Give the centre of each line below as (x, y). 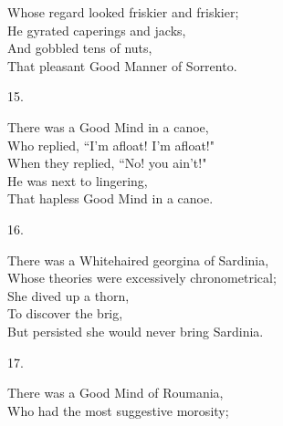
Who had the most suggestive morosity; (118, 410)
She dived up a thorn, (68, 295)
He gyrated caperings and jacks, (97, 30)
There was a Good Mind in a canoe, (108, 126)
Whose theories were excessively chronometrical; (142, 278)
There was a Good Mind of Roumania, (115, 393)
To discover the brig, (65, 313)
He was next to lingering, (78, 180)
